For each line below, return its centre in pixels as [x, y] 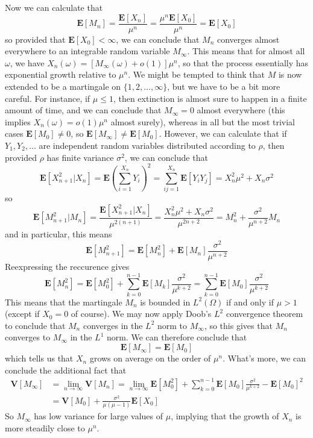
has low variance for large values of [99, 416]
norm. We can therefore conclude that [177, 337]
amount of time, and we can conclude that [83, 110]
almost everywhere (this [241, 110]
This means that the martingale [64, 302]
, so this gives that [238, 325]
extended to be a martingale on [63, 86]
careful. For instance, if [48, 98]
